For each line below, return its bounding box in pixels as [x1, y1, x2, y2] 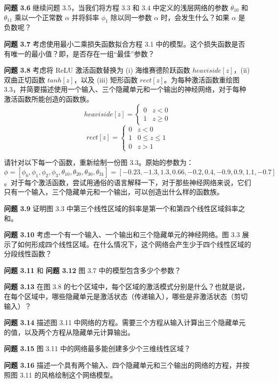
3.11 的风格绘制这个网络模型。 [20, 369, 117, 380]
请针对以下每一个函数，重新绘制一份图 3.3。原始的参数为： [4, 157, 194, 167]
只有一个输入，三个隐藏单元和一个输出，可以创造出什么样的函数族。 [4, 187, 224, 197]
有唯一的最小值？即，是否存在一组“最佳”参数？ [4, 48, 155, 58]
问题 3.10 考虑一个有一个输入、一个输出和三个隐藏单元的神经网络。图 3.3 [4, 229, 240, 240]
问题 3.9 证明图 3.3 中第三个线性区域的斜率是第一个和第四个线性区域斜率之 [4, 203, 245, 213]
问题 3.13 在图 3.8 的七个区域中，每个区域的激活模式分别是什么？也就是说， [4, 281, 249, 292]
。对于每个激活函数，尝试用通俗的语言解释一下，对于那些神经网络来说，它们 [4, 177, 251, 187]
